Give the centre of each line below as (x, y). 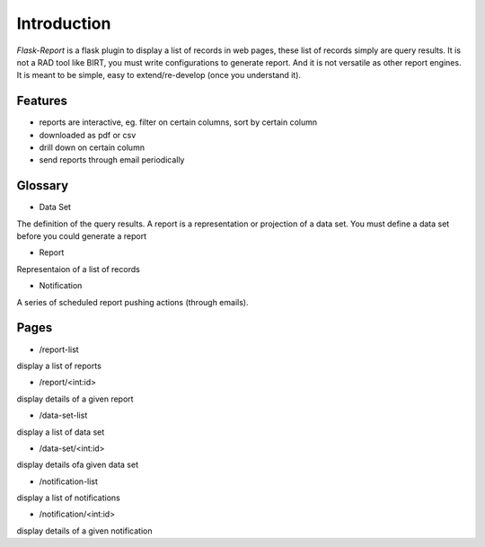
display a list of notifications (69, 498)
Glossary (43, 185)
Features (42, 101)
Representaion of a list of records (79, 269)
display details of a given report (75, 399)
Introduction (64, 23)
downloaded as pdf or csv (88, 135)
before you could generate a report (82, 236)
